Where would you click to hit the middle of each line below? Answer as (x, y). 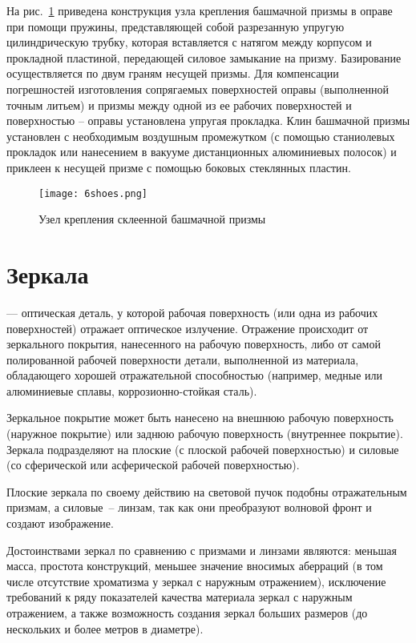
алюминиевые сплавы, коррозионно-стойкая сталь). (132, 390)
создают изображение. (60, 523)
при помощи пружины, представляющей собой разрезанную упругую (176, 26)
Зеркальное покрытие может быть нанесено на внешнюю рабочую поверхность (200, 418)
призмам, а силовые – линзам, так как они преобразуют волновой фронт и (189, 507)
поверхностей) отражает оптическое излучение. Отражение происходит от (188, 328)
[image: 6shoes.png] (93, 193)
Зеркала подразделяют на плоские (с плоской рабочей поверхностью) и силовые (203, 449)
